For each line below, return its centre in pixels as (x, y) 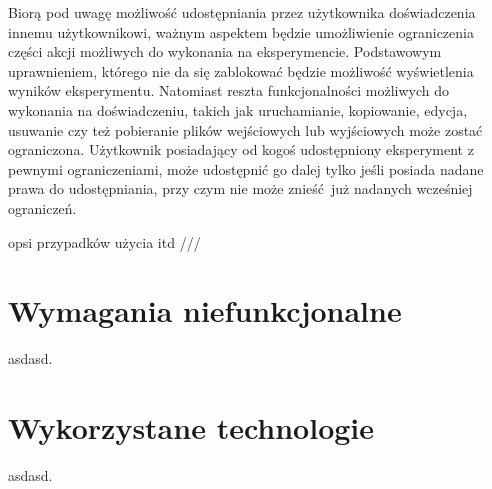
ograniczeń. (42, 207)
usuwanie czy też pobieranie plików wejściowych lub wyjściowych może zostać (245, 129)
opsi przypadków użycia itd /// (104, 241)
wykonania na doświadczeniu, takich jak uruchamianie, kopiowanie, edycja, (238, 109)
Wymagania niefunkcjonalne (205, 310)
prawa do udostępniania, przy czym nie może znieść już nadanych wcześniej (240, 188)
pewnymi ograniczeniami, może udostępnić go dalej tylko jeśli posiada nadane (246, 168)
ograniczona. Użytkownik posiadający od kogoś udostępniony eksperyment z (241, 149)
